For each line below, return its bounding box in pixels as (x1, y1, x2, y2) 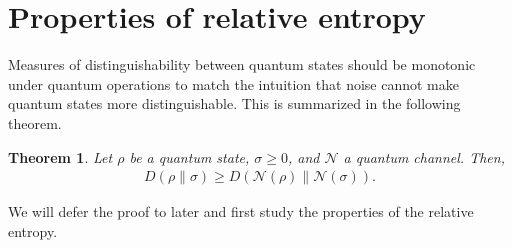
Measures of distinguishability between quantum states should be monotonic (8, 54, 476, 75)
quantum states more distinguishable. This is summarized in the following (8, 93, 461, 114)
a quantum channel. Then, (343, 146, 505, 167)
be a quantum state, (129, 146, 250, 167)
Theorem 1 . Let (8, 146, 113, 167)
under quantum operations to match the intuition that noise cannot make (8, 73, 459, 94)
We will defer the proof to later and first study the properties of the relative (8, 201, 474, 222)
